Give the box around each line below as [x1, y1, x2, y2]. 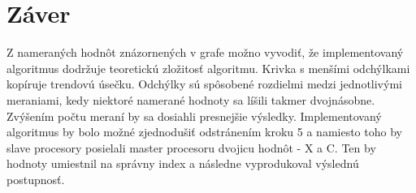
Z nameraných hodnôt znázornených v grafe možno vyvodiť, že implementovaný [6, 44, 404, 61]
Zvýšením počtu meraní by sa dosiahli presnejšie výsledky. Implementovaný [6, 107, 382, 124]
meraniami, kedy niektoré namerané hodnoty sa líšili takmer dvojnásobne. [6, 91, 375, 108]
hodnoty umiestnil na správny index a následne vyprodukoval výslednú [6, 155, 359, 172]
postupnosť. [6, 170, 65, 187]
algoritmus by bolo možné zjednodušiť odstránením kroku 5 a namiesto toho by [6, 123, 402, 140]
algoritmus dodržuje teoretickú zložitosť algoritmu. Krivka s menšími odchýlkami [6, 59, 410, 76]
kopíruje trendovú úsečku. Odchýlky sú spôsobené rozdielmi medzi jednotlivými [6, 75, 402, 92]
